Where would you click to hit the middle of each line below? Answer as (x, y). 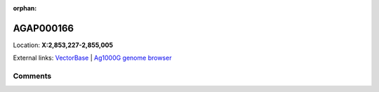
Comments (32, 76)
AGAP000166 (43, 28)
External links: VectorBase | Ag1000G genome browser (92, 58)
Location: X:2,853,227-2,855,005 (63, 45)
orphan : (25, 8)
